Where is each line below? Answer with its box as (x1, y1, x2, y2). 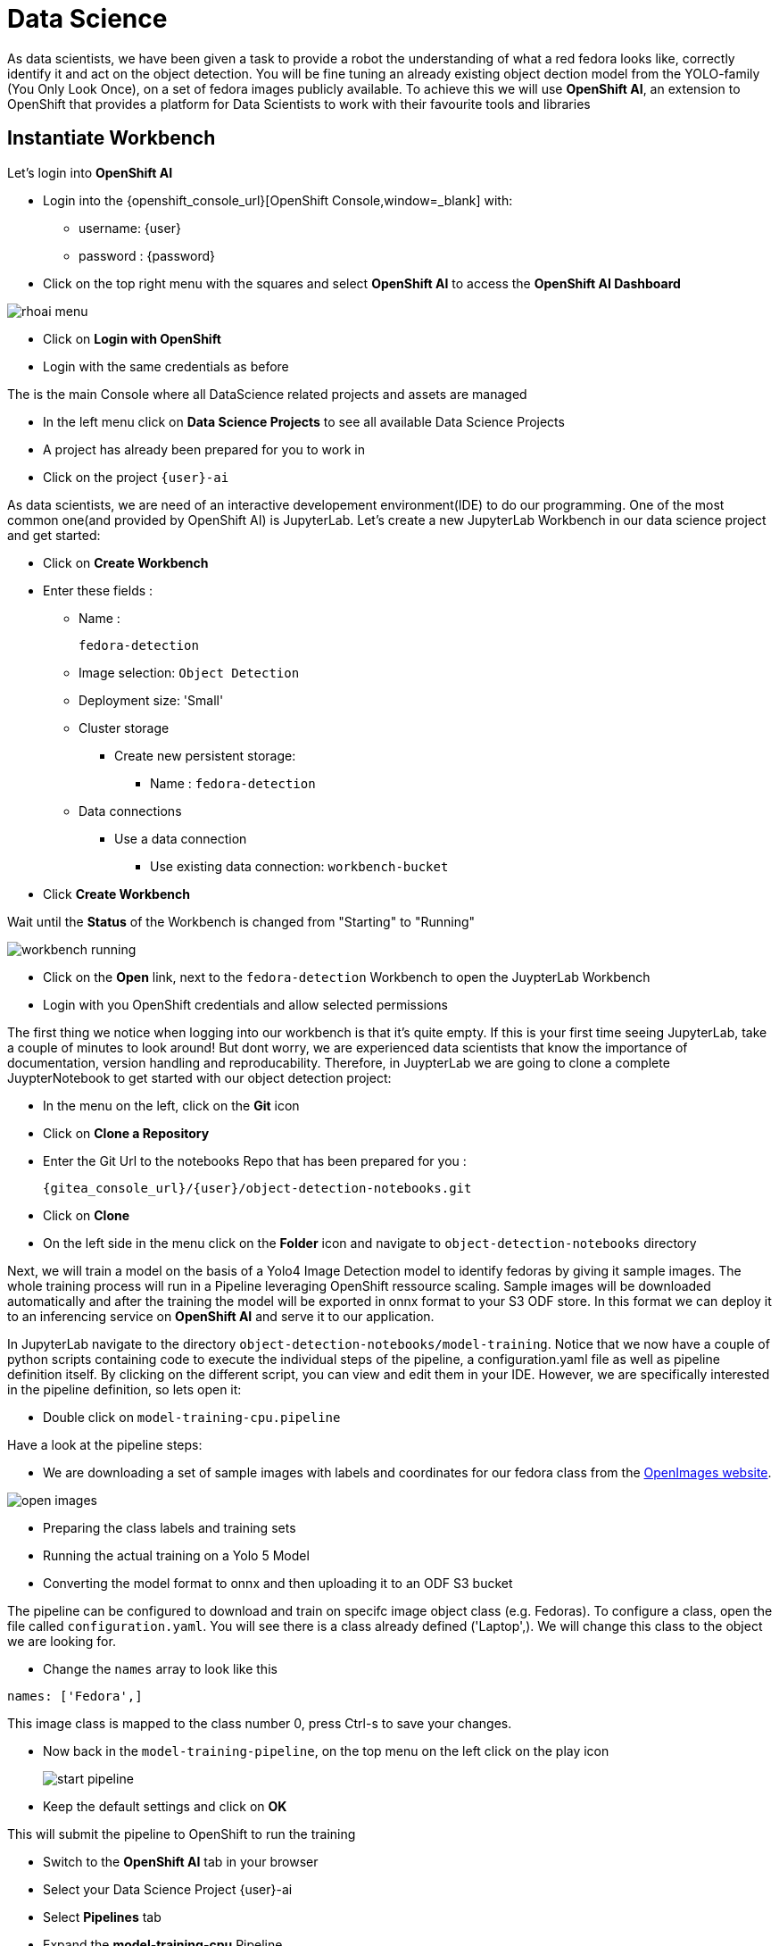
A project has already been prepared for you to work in (43, 441, 365, 457)
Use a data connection (114, 830, 247, 846)
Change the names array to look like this (43, 1660, 278, 1676)
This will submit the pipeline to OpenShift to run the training (7, 1825, 356, 1842)
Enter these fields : (43, 582, 153, 598)
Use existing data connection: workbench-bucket (150, 858, 449, 874)
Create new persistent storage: (114, 747, 296, 763)
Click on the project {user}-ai (43, 469, 229, 485)
